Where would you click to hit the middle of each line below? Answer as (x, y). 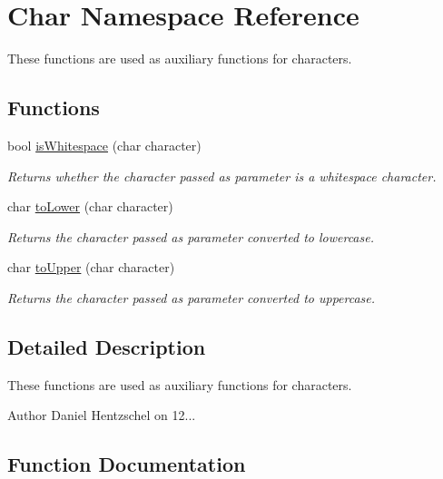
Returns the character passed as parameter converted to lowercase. (191, 236)
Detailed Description (107, 346)
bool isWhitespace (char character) (104, 145)
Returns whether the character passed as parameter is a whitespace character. (222, 176)
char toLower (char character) (90, 206)
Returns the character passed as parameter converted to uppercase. (192, 297)
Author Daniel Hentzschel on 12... (102, 415)
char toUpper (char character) (91, 267)
